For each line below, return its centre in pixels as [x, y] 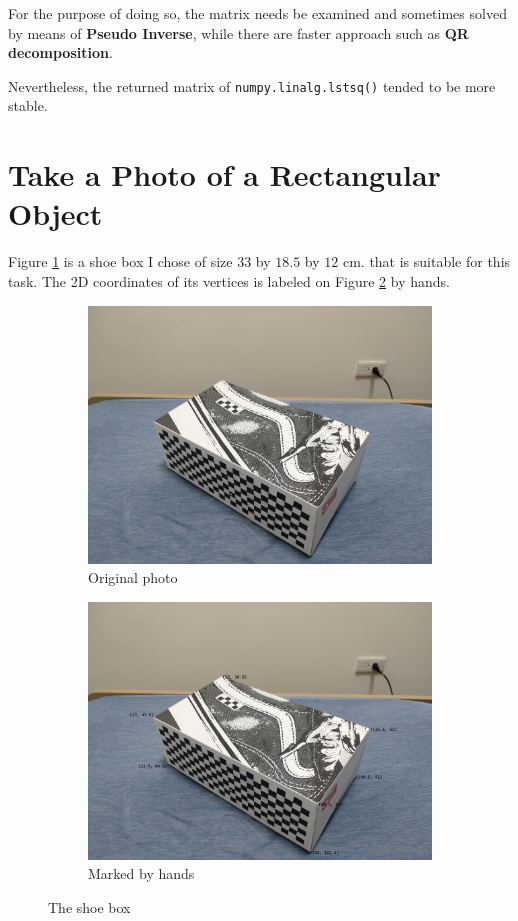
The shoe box [89, 906]
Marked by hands [141, 873]
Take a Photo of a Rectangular [224, 174]
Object [55, 213]
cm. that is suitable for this [426, 261]
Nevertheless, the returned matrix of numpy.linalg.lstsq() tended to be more [252, 85]
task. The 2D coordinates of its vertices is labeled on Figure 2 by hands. [229, 280]
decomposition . [60, 52]
